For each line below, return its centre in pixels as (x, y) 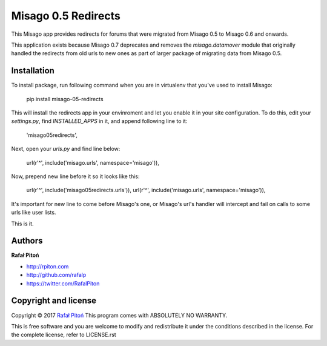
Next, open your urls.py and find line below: (66, 149)
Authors (27, 241)
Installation (33, 71)
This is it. (22, 224)
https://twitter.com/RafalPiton (63, 283)
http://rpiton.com (48, 266)
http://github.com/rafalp (56, 275)
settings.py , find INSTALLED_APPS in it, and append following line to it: (99, 121)
